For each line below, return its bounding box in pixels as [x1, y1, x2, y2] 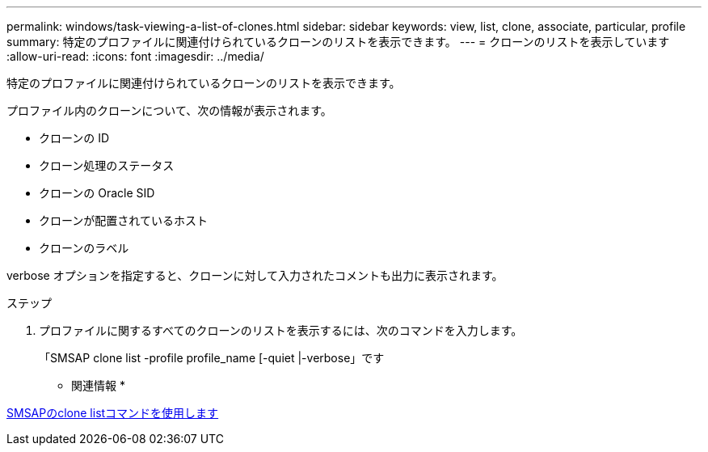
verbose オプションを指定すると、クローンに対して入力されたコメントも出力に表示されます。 [6, 268, 504, 282]
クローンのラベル [39, 241, 129, 255]
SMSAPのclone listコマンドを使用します [6, 406, 219, 420]
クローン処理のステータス [39, 158, 175, 172]
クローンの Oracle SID [39, 186, 155, 200]
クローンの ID [39, 131, 110, 145]
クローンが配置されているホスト [39, 213, 208, 227]
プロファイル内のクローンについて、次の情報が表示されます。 [6, 103, 332, 117]
